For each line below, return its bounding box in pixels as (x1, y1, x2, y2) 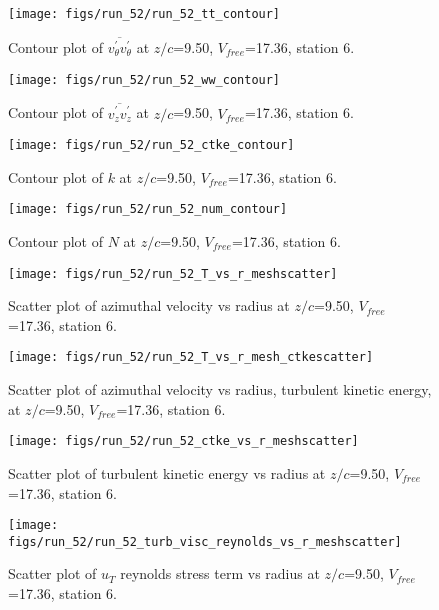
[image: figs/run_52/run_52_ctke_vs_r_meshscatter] (8, 434, 359, 449)
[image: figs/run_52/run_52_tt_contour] (8, 7, 281, 21)
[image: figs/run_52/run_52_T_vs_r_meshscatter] (8, 266, 338, 281)
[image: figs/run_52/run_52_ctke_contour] (8, 138, 295, 153)
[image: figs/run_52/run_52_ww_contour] (8, 72, 281, 87)
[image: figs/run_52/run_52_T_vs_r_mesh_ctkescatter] (8, 350, 374, 365)
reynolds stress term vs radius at (120, 563, 320, 584)
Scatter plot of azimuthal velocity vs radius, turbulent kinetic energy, (8, 379, 432, 400)
